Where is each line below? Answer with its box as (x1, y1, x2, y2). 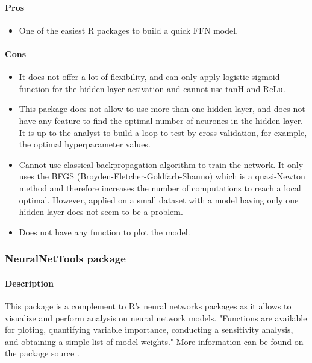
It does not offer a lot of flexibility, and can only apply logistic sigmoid (19, 70, 280, 83)
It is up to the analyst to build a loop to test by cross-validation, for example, (19, 126, 307, 138)
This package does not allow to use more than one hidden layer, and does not (19, 102, 305, 115)
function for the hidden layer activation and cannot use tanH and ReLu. (19, 82, 285, 95)
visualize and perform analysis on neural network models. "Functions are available (5, 311, 307, 324)
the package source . (5, 347, 80, 359)
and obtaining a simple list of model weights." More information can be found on (5, 335, 304, 347)
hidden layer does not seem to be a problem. (19, 205, 183, 218)
